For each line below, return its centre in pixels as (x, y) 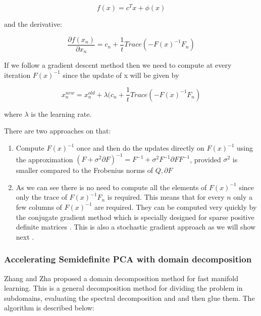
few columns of (39, 207)
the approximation (44, 159)
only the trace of (41, 197)
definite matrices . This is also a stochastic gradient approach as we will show (136, 227)
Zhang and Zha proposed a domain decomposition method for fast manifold (121, 278)
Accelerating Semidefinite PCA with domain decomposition (128, 259)
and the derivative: (33, 24)
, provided (205, 159)
